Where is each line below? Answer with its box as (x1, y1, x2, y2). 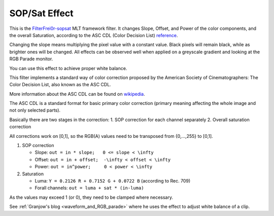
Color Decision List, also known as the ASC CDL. (9, 82, 111, 88)
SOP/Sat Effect (9, 8, 74, 19)
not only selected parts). (9, 107, 61, 114)
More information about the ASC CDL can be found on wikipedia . (9, 91, 146, 97)
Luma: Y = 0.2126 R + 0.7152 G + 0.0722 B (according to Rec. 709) (35, 177, 191, 184)
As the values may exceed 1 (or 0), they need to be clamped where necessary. (9, 194, 174, 200)
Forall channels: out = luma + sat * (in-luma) (35, 185, 144, 191)
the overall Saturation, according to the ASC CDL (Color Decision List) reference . (9, 32, 178, 38)
